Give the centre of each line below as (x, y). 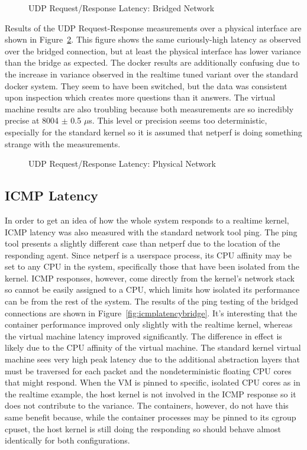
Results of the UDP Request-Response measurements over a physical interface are (153, 27)
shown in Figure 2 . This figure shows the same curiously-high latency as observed (153, 39)
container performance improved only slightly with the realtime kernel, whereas (149, 324)
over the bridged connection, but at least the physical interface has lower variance (153, 51)
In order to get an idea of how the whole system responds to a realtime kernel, (147, 220)
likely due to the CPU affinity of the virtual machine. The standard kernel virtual (153, 347)
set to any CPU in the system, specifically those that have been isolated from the (152, 266)
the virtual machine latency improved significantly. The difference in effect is (143, 336)
